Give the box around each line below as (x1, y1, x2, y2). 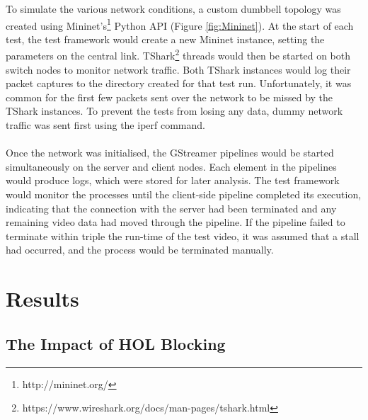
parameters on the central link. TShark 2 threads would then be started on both (6, 46, 351, 63)
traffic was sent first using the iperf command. (6, 118, 205, 132)
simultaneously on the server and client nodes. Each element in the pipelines (6, 159, 337, 174)
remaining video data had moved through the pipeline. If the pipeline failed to (6, 215, 345, 229)
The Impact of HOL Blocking (6, 332, 226, 354)
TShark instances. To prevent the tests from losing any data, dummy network (6, 103, 343, 118)
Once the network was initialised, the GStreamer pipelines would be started (6, 145, 334, 160)
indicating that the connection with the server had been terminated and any (6, 200, 337, 215)
